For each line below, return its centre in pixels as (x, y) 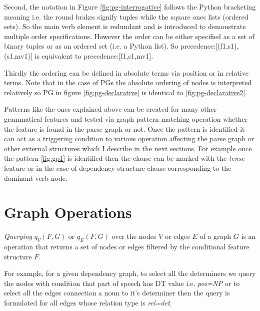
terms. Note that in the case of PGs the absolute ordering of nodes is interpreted (128, 82)
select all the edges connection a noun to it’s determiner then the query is (117, 293)
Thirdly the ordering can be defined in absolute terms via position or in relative (126, 72)
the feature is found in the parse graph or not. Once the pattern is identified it (124, 128)
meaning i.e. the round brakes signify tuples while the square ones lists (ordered (126, 16)
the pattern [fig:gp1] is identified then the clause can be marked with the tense (124, 158)
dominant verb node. (36, 178)
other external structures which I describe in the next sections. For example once (128, 148)
